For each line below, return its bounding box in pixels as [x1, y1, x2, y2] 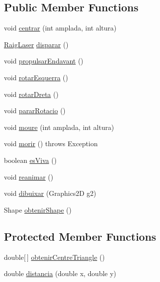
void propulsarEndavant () [4, 56, 83, 66]
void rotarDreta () [4, 89, 59, 99]
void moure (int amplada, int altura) [4, 122, 114, 132]
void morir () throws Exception [4, 138, 98, 149]
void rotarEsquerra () [4, 72, 68, 82]
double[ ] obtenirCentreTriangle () [4, 251, 105, 262]
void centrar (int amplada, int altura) [4, 23, 117, 33]
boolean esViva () [4, 155, 57, 165]
